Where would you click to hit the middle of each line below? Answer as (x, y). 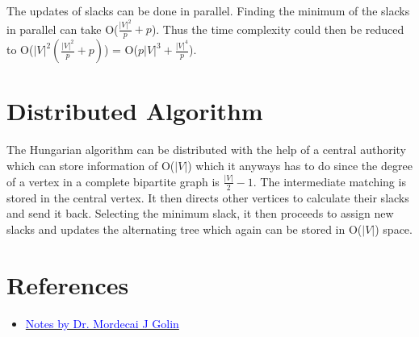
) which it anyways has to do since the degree (300, 166)
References (68, 284)
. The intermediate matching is (329, 181)
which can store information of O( (91, 166)
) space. (394, 229)
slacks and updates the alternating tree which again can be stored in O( (184, 229)
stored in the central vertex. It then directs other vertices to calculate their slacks (208, 197)
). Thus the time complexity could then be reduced (278, 29)
